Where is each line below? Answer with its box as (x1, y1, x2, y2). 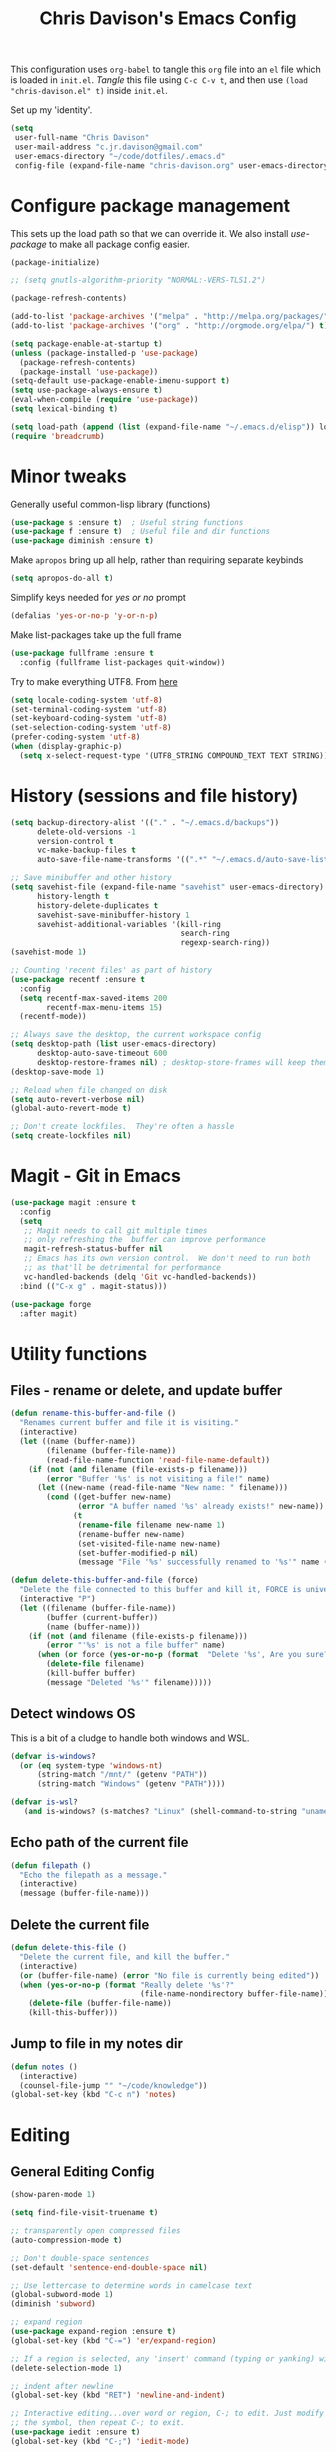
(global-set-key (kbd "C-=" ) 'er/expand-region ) (10, 2335, 217, 2346)
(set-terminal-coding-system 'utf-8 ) (10, 704, 168, 714)
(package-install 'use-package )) (19, 367, 159, 377)
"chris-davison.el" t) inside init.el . (10, 85, 168, 97)
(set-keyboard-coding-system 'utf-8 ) (10, 713, 168, 724)
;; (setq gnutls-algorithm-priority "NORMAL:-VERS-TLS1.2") (10, 275, 267, 286)
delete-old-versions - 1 (36, 827, 137, 837)
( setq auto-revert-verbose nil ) (10, 1094, 145, 1104)
